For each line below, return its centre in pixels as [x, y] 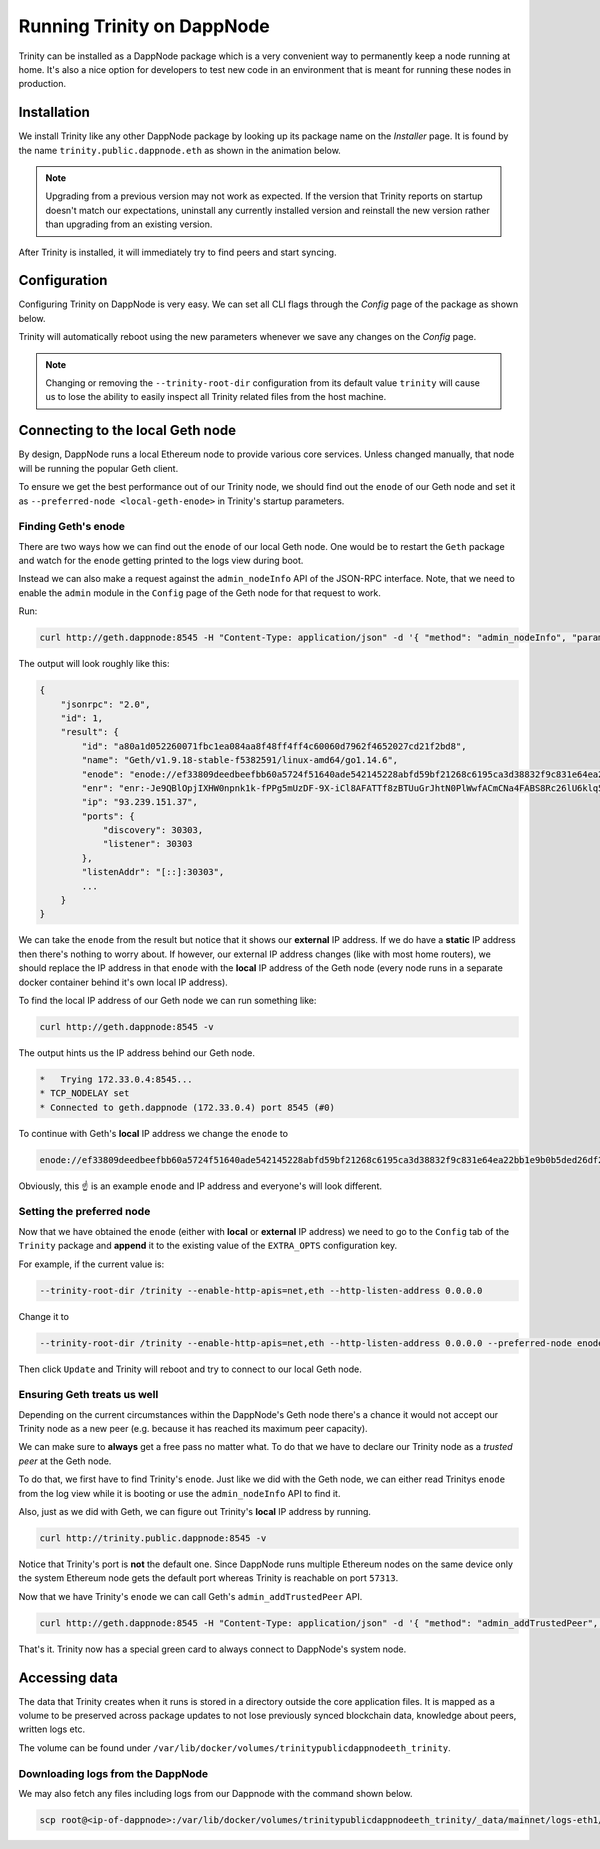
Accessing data [68, 1677]
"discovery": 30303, [153, 830]
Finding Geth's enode [71, 527]
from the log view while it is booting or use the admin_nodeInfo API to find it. [179, 1493]
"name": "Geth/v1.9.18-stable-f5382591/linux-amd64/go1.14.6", [240, 760]
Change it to [44, 1316]
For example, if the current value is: [91, 1264]
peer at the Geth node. [65, 1461]
